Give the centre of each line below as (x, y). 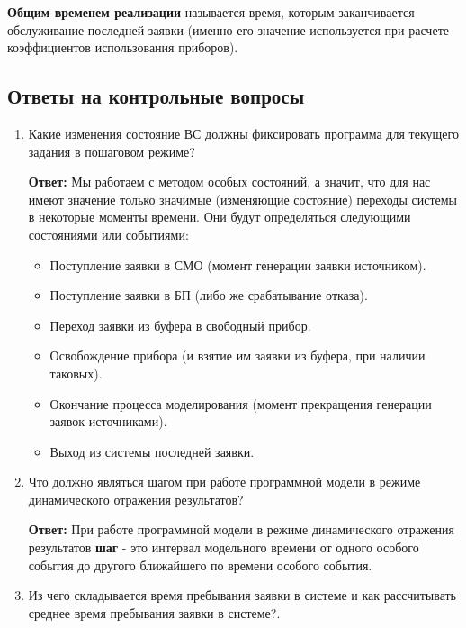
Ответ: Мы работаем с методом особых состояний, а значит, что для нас (229, 182)
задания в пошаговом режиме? (112, 151)
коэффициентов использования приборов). (123, 47)
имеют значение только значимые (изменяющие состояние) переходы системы (243, 199)
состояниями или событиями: (108, 234)
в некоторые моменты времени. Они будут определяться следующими (220, 217)
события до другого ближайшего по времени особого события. (200, 564)
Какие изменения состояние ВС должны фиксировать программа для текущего (243, 133)
